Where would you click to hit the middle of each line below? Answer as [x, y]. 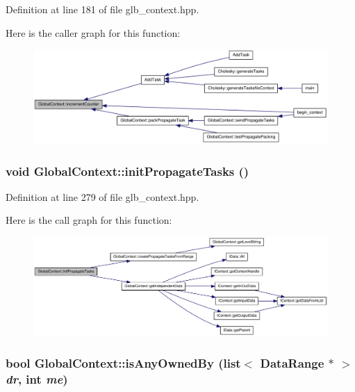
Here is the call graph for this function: [89, 220]
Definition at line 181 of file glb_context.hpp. [102, 9]
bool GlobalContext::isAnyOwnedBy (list [123, 363]
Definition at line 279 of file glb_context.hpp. [102, 196]
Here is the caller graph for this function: [93, 32]
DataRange [292, 363]
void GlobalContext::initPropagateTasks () [127, 171]
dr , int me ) [37, 379]
